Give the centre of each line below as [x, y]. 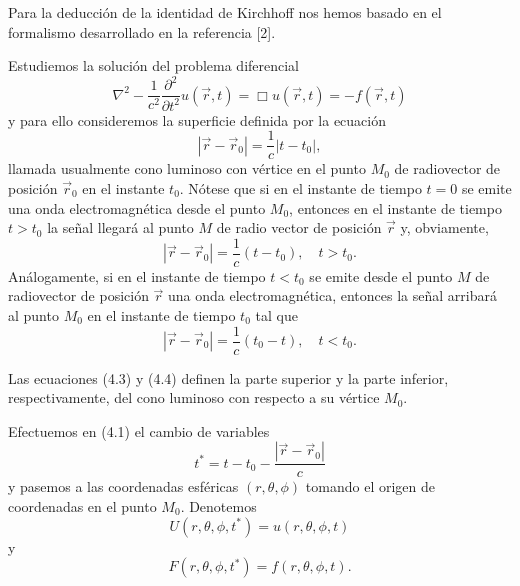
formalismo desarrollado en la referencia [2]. [142, 31]
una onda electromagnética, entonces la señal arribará [332, 295]
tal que [276, 314]
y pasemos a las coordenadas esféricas [123, 486]
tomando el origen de [370, 486]
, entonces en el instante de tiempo [395, 207]
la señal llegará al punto [120, 227]
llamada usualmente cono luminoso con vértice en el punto [187, 168]
